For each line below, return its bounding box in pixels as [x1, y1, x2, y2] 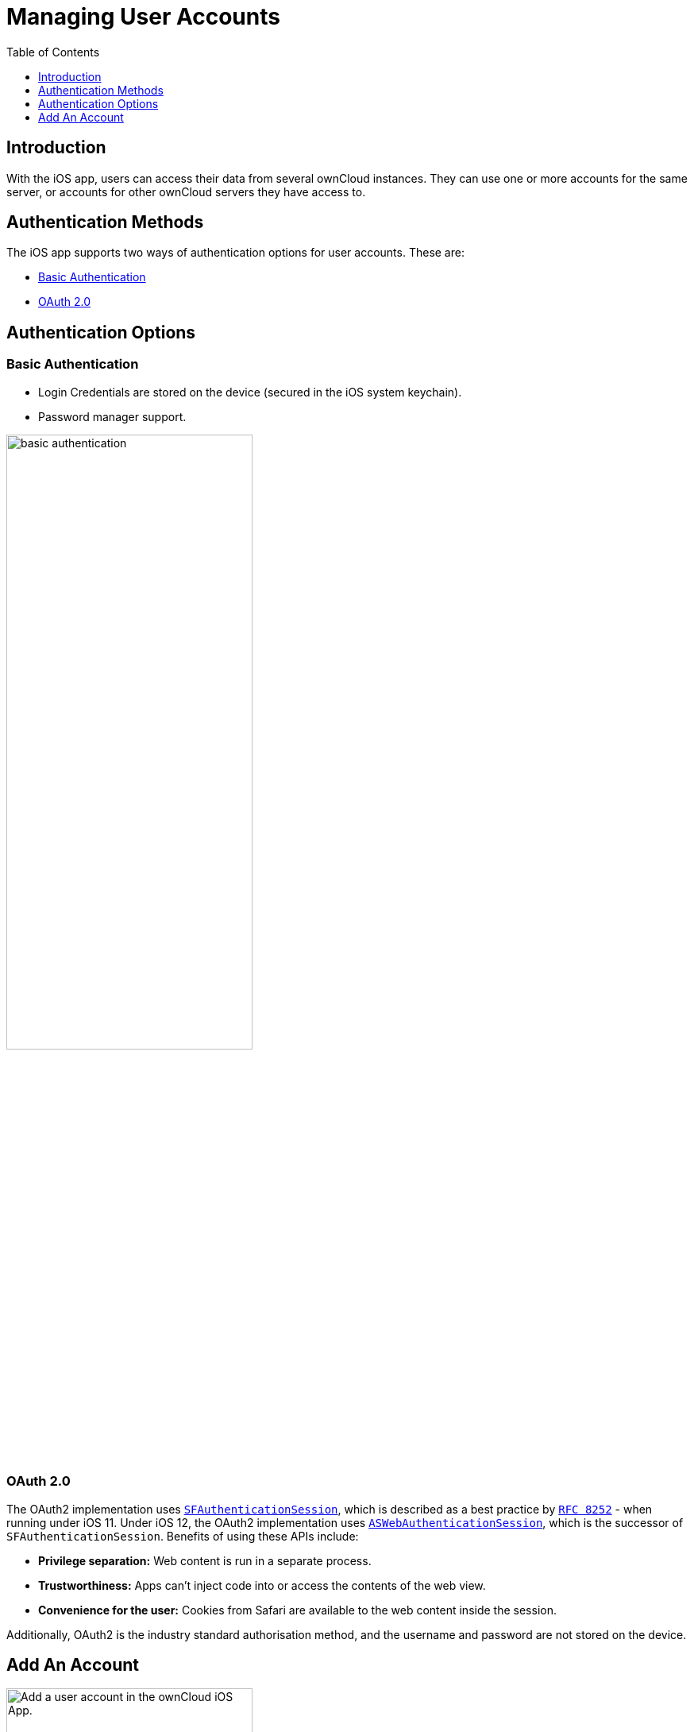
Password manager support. [38, 409, 187, 423]
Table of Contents [6, 44, 100, 59]
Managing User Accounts [6, 3, 280, 30]
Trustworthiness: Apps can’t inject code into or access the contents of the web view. [38, 1578, 486, 1592]
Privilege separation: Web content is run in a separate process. [38, 1553, 372, 1568]
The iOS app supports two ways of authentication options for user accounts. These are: [6, 245, 465, 260]
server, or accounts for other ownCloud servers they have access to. [6, 184, 366, 199]
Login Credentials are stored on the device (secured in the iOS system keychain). [38, 385, 462, 399]
